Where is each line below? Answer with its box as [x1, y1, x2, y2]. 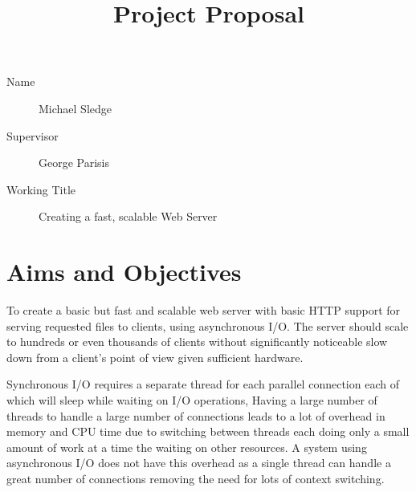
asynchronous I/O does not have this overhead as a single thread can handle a [6, 454, 391, 471]
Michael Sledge [39, 100, 112, 116]
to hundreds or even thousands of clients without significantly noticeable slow [6, 333, 388, 350]
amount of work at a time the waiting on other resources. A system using [6, 438, 367, 455]
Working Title [6, 181, 76, 197]
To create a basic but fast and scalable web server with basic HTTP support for [6, 302, 401, 319]
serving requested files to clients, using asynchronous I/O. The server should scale [6, 317, 409, 334]
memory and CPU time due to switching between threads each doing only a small [6, 423, 410, 440]
